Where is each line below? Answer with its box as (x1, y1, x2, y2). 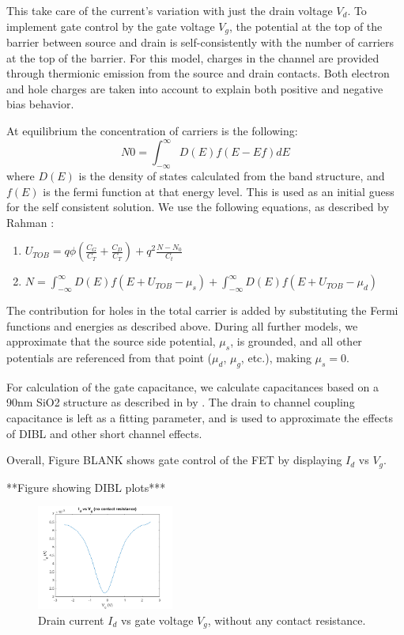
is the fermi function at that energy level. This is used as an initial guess (43, 183, 395, 199)
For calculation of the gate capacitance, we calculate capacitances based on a (6, 378, 379, 395)
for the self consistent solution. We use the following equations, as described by (6, 198, 390, 215)
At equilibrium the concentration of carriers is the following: (6, 123, 298, 139)
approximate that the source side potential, (6, 333, 216, 350)
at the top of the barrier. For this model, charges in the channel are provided (6, 49, 379, 66)
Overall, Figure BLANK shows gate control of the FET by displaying (6, 452, 342, 468)
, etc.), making (240, 350, 311, 366)
